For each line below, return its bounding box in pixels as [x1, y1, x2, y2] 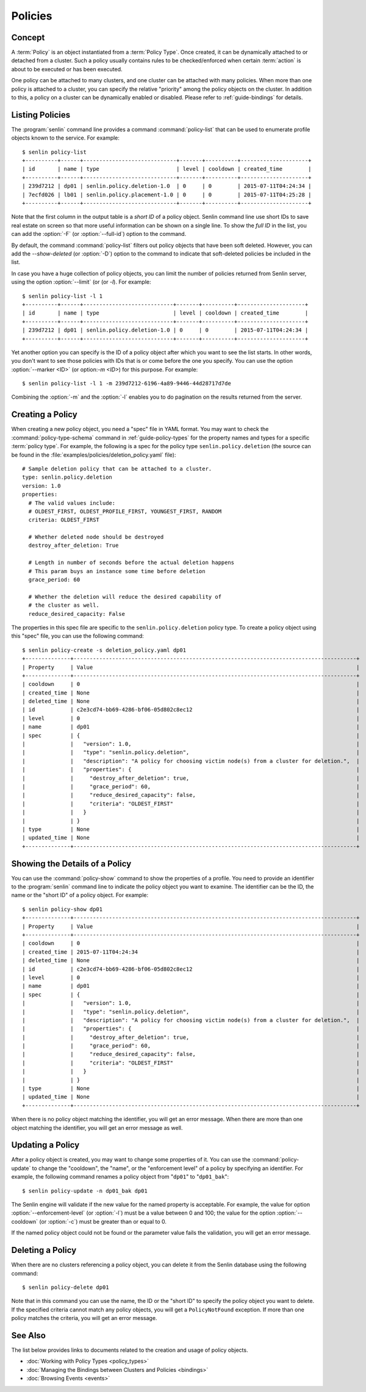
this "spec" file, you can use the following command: [11, 632, 145, 640]
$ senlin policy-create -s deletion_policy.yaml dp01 [22, 646, 186, 654]
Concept [11, 32, 45, 43]
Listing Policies [11, 110, 71, 120]
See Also [11, 1330, 46, 1341]
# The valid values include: [28, 499, 116, 506]
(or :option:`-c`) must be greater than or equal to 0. [39, 1218, 167, 1225]
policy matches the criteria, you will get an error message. [11, 1315, 157, 1322]
